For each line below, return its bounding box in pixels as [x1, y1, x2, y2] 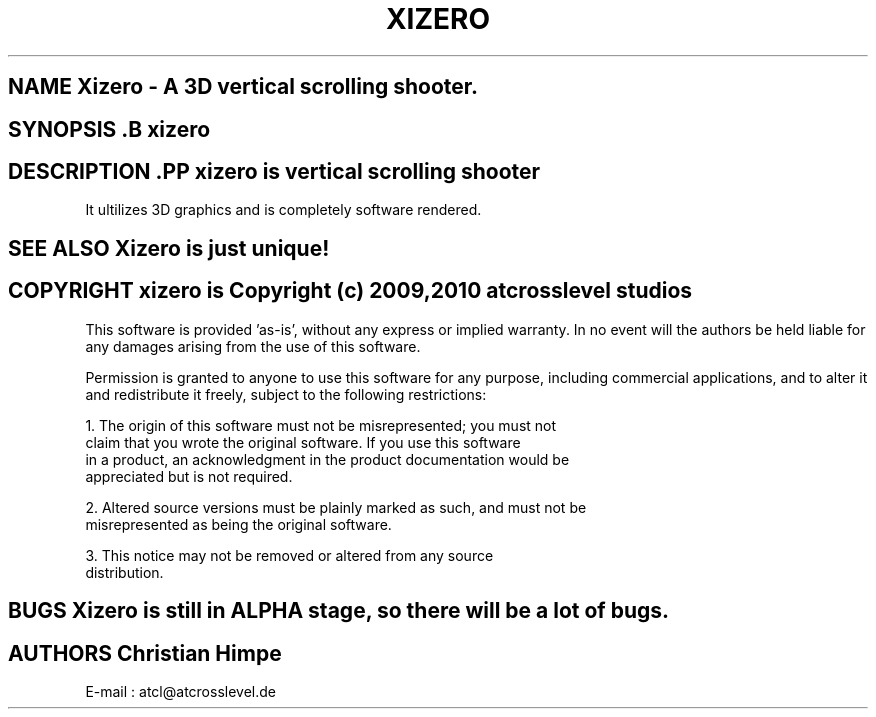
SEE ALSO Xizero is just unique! [8, 235, 330, 261]
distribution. [85, 563, 164, 581]
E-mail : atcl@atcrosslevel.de [85, 682, 276, 700]
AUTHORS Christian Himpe [8, 640, 282, 666]
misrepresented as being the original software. [85, 515, 392, 533]
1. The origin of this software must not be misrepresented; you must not [85, 416, 557, 434]
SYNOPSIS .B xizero [8, 116, 211, 142]
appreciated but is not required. [85, 467, 293, 485]
